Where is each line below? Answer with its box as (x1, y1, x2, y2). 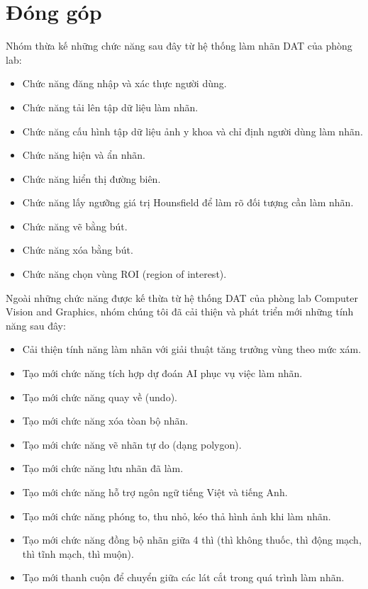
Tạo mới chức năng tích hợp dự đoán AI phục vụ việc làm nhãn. (22, 366, 303, 381)
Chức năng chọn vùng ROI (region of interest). (22, 267, 227, 281)
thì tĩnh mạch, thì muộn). (22, 546, 134, 561)
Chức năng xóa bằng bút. (22, 242, 133, 257)
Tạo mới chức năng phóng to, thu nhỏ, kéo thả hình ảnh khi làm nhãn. (22, 508, 331, 523)
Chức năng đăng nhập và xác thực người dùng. (22, 76, 227, 91)
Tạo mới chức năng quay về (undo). (22, 389, 177, 404)
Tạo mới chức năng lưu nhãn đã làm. (22, 461, 184, 476)
